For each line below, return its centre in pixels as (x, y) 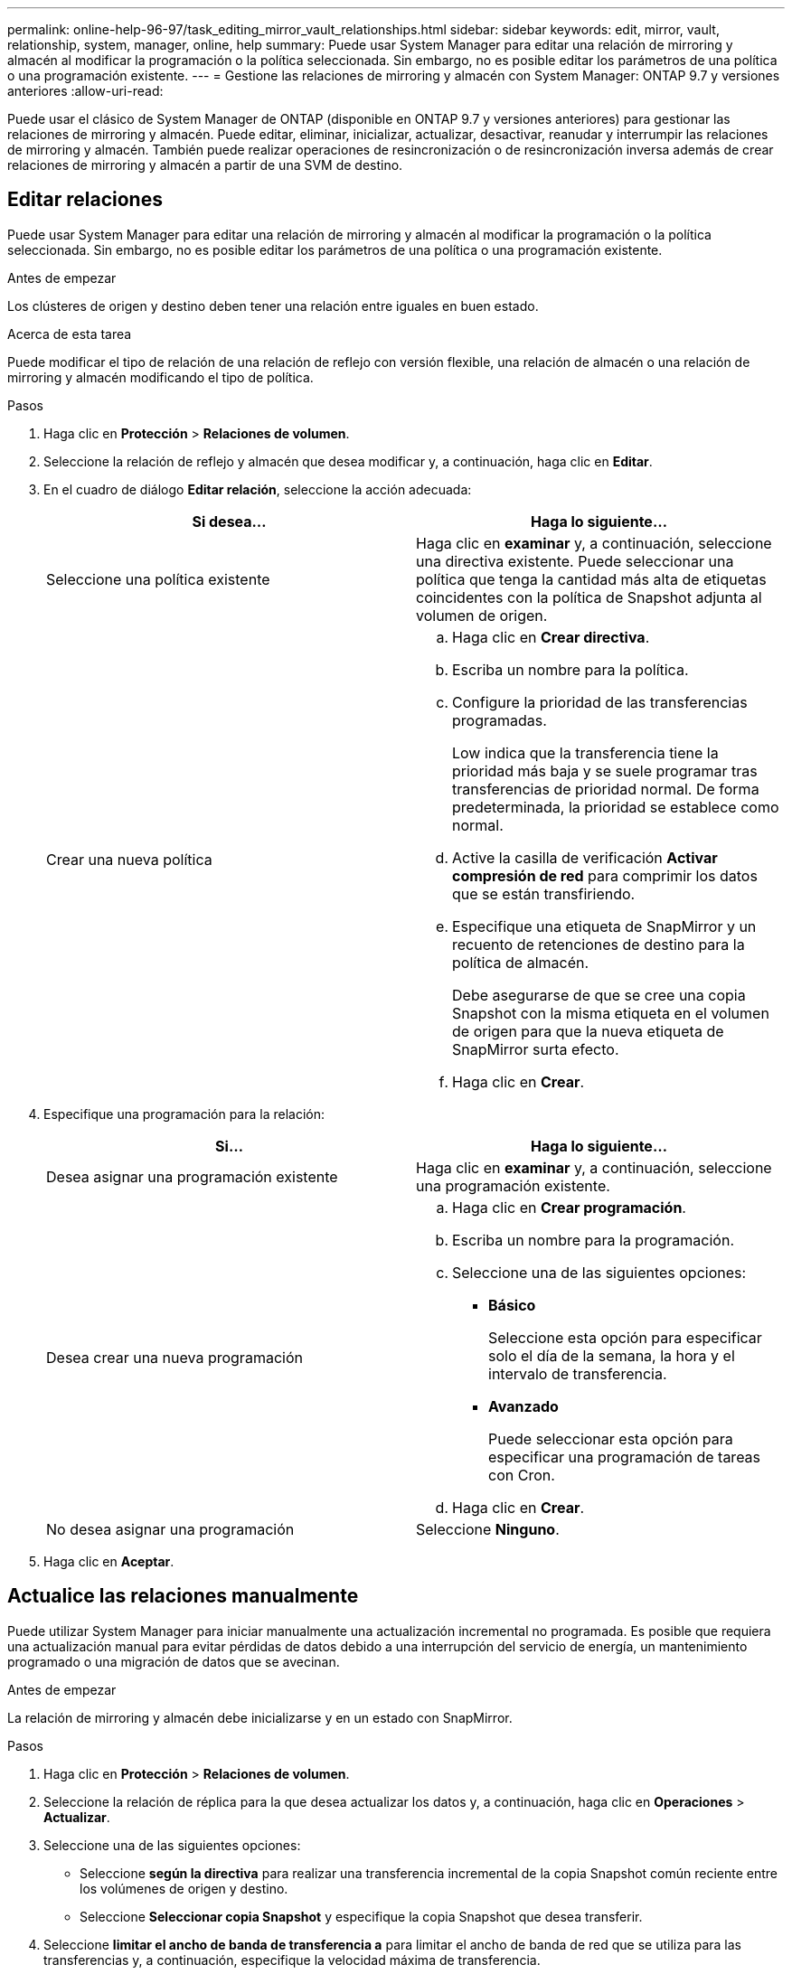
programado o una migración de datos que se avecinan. (174, 1661)
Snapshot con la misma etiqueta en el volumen (611, 1013)
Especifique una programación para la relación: (184, 1114)
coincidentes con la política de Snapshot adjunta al (589, 597)
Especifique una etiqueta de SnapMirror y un (604, 926)
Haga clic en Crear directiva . (551, 637)
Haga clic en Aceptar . (109, 1561)
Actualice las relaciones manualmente (183, 1596)
